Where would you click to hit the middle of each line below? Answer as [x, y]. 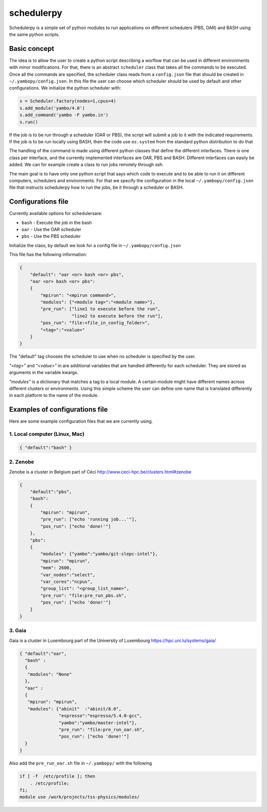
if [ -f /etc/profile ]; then [58, 776]
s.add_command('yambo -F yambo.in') [64, 115]
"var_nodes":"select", [68, 575]
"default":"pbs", [51, 491]
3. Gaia [18, 631]
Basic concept [32, 49]
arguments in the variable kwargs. [44, 373]
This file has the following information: [48, 255]
